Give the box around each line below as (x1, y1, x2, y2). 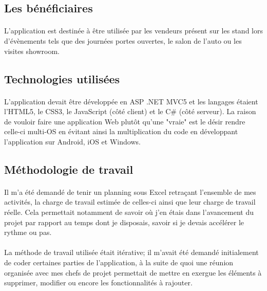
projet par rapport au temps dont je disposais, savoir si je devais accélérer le (4, 216, 244, 227)
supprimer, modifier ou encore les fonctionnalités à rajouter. (4, 277, 193, 288)
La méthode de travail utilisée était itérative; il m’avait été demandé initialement (4, 247, 259, 258)
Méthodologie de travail (4, 161, 133, 177)
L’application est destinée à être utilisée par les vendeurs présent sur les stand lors (4, 25, 263, 36)
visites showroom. (4, 45, 60, 56)
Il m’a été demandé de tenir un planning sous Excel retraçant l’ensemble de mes (4, 186, 256, 197)
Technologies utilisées (4, 70, 120, 86)
